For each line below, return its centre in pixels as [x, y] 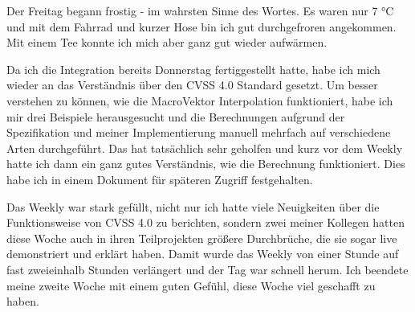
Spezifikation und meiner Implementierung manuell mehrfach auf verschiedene [199, 132]
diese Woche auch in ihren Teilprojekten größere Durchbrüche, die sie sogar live [202, 238]
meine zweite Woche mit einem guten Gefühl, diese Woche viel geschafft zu [191, 285]
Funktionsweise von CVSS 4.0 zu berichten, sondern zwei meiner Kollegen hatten [205, 222]
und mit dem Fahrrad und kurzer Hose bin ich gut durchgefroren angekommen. [201, 26]
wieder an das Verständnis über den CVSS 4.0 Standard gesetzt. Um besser [192, 85]
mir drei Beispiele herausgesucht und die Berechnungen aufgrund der [176, 116]
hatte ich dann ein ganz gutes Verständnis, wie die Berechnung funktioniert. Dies [206, 164]
